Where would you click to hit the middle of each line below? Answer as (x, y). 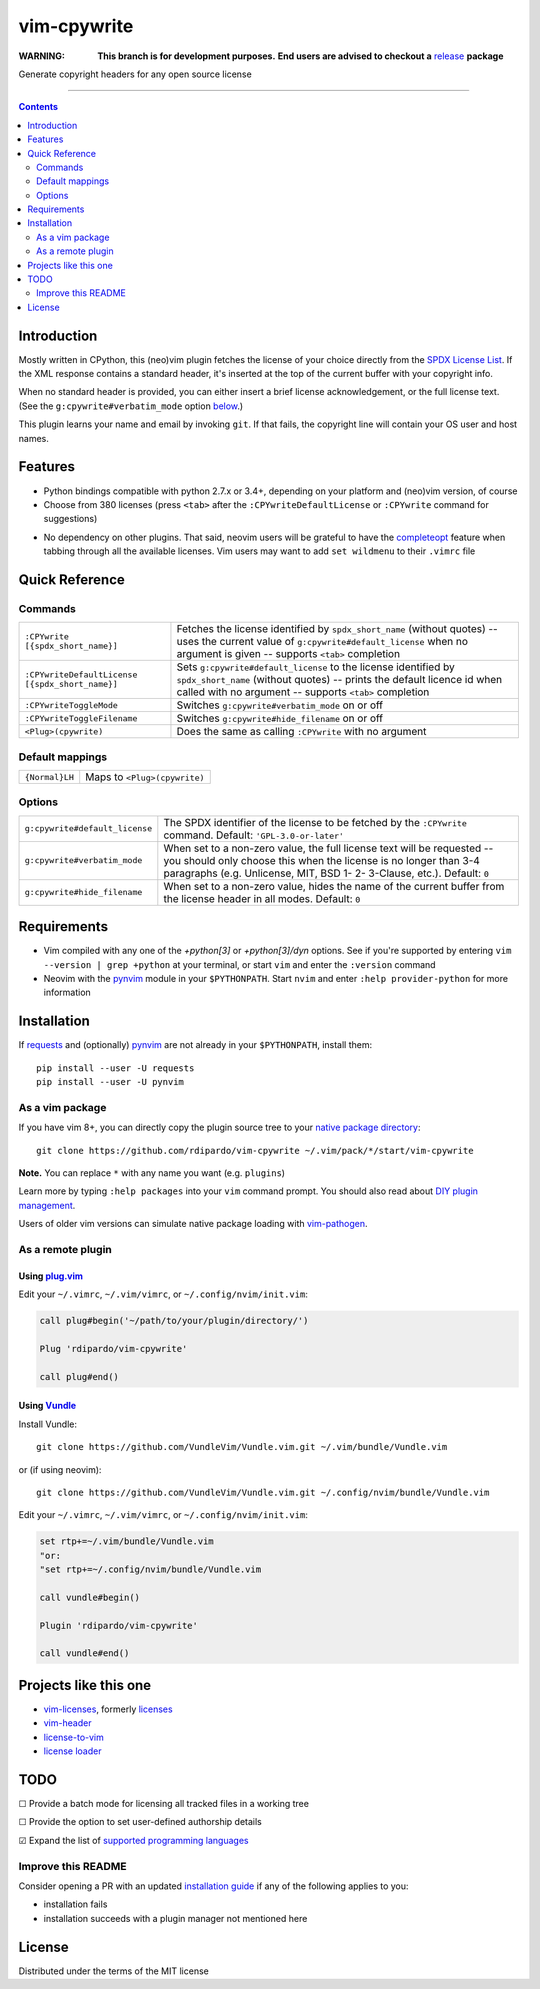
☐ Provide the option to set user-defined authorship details (140, 1822)
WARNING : (41, 56)
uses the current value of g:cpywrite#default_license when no (322, 642)
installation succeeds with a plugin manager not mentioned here (175, 1918)
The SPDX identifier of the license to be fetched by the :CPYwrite (315, 822)
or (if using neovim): (60, 1469)
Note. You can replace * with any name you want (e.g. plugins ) (151, 1173)
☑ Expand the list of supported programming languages (133, 1840)
